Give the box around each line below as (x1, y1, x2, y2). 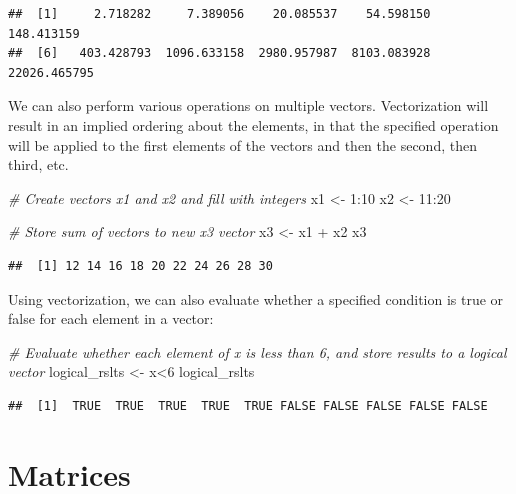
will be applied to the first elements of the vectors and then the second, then (8, 134, 477, 155)
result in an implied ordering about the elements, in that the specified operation (8, 114, 499, 135)
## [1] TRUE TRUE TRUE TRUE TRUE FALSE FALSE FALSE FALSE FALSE (8, 398, 488, 413)
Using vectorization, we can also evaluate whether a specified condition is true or (8, 288, 504, 309)
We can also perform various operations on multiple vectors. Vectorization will (8, 95, 489, 116)
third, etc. (8, 154, 69, 175)
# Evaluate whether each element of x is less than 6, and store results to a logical (8, 341, 507, 362)
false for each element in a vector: (8, 308, 214, 329)
